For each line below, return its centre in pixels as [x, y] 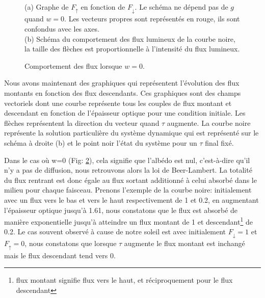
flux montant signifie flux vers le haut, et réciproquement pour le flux [124, 280]
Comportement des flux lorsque [73, 65]
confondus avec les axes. [62, 29]
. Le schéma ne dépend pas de [181, 7]
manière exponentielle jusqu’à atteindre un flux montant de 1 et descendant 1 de [128, 221]
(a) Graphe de [47, 7]
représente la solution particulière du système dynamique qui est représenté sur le [131, 133]
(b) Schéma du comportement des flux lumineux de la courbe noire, [130, 38]
